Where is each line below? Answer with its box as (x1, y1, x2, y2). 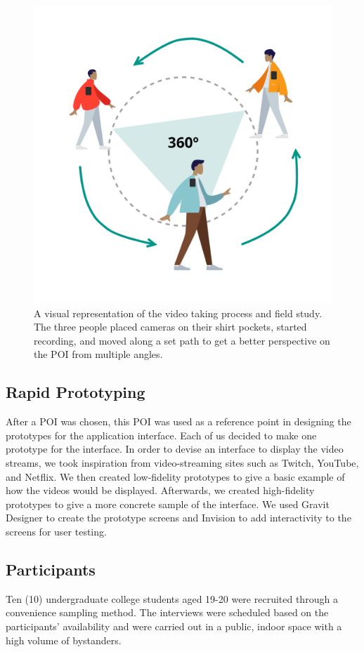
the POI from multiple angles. (34, 347, 163, 361)
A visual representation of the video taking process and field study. (34, 305, 323, 320)
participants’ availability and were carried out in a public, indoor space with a (6, 618, 342, 633)
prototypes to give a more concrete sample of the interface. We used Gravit (6, 496, 330, 511)
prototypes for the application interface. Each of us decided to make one (6, 427, 317, 442)
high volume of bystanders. (6, 632, 122, 647)
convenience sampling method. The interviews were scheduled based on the (6, 605, 329, 620)
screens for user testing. (6, 524, 107, 538)
